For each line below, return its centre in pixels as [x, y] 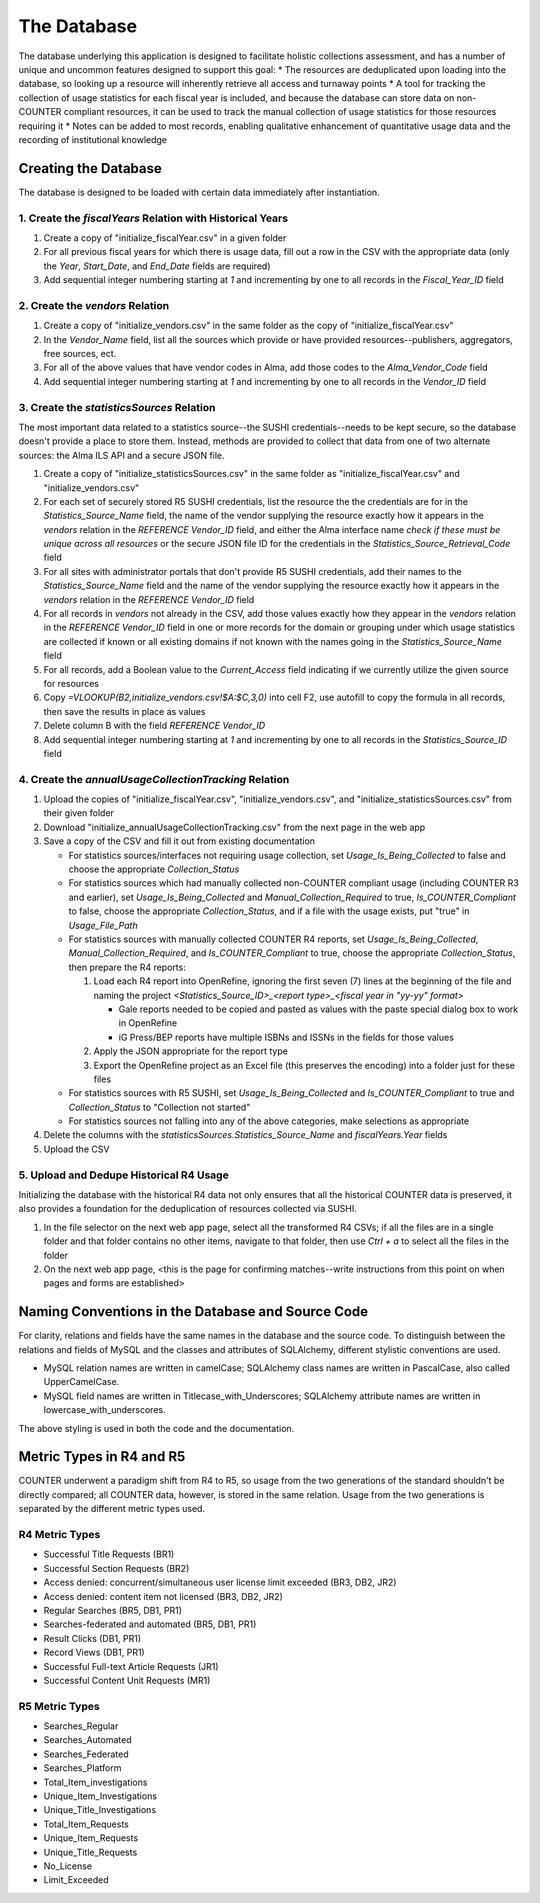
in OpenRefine [148, 1023]
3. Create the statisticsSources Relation [117, 407]
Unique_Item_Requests [91, 1838]
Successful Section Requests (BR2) [116, 1568]
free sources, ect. [80, 354]
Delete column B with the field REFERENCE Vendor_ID [154, 726]
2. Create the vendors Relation [94, 305]
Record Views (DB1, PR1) [94, 1652]
